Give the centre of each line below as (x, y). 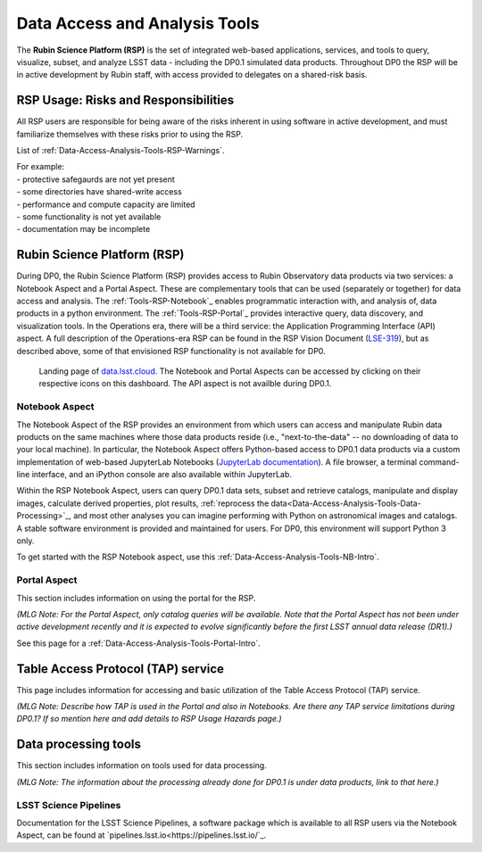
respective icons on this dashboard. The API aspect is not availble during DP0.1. (185, 384)
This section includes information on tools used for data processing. (141, 765)
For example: (41, 167)
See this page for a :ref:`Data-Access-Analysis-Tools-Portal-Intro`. (138, 643)
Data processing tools (79, 744)
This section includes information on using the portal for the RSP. (136, 598)
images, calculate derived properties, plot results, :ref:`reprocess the (143, 503)
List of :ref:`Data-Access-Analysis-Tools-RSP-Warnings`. (120, 151)
